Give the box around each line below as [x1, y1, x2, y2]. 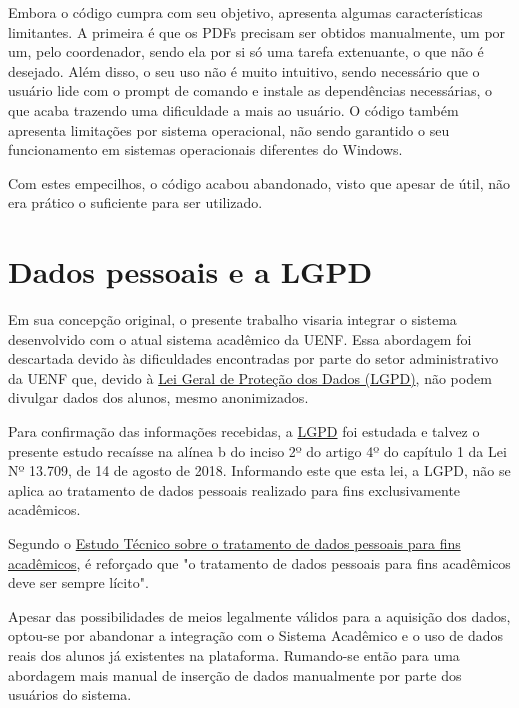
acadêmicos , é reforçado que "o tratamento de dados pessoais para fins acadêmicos [8, 552, 511, 573]
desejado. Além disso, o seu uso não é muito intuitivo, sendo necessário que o [8, 60, 480, 81]
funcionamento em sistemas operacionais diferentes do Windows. [8, 139, 403, 160]
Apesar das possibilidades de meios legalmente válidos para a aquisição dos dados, [8, 605, 511, 626]
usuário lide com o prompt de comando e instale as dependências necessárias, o [8, 80, 492, 101]
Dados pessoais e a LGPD [8, 251, 373, 292]
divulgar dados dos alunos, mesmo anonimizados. [8, 387, 309, 408]
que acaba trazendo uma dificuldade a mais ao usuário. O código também [8, 99, 459, 120]
